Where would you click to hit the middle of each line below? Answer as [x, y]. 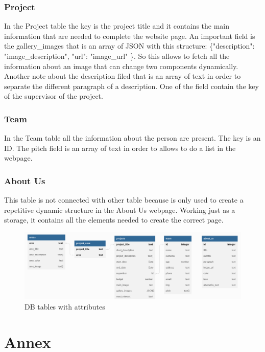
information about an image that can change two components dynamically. [121, 66]
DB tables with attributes [65, 306]
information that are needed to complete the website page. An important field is [130, 36]
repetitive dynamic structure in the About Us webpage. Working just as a [120, 210]
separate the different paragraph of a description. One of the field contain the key [131, 86]
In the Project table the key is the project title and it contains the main [117, 26]
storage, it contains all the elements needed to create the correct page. [114, 220]
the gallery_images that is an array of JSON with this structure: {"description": [129, 46]
